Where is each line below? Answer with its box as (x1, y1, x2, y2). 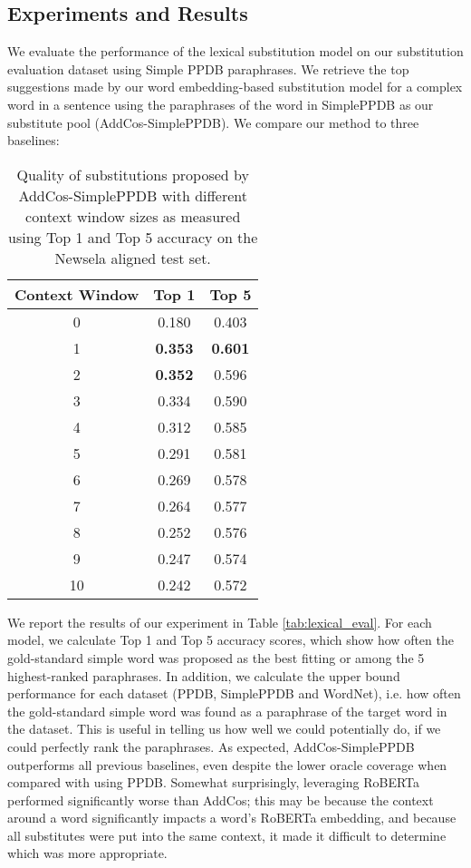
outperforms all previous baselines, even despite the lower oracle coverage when (7, 755, 447, 774)
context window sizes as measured (25, 205, 241, 227)
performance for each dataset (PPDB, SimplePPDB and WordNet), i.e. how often (7, 684, 461, 703)
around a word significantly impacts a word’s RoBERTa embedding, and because (7, 808, 457, 827)
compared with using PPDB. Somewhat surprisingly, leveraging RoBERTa (7, 773, 420, 792)
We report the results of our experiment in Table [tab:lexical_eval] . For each (7, 612, 432, 631)
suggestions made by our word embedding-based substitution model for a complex (7, 77, 463, 96)
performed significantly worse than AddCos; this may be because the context (7, 790, 434, 809)
